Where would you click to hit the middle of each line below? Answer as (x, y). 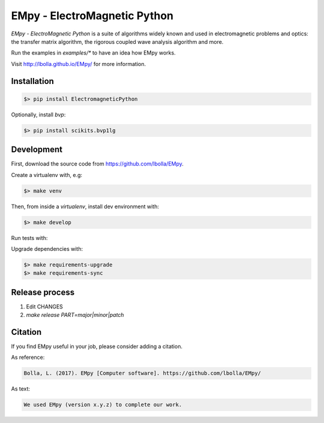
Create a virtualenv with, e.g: (47, 175)
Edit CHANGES (44, 307)
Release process (43, 292)
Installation (32, 81)
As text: (20, 389)
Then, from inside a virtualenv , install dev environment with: (85, 206)
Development (37, 150)
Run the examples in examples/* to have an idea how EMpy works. (94, 53)
